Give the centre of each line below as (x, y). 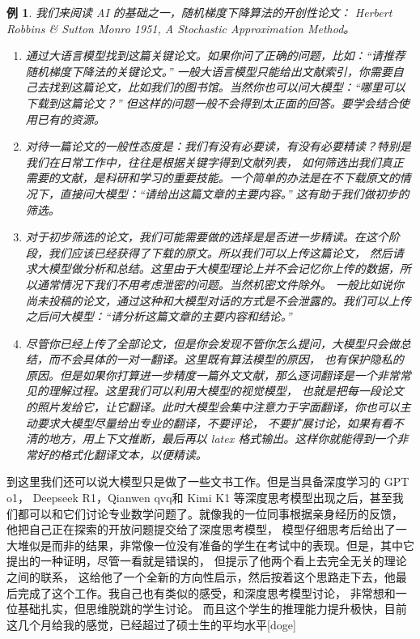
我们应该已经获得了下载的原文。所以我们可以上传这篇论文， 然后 (220, 252)
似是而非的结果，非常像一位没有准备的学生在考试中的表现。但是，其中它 (221, 545)
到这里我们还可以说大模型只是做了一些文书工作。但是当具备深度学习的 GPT (208, 481)
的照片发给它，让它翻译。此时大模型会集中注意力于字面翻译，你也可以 (212, 407)
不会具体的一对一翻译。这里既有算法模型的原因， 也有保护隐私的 (231, 359)
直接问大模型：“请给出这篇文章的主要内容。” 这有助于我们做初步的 (234, 193)
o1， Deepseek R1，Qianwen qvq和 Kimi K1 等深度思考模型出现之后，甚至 (199, 498)
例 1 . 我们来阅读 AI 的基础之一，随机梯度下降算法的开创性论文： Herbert (199, 12)
